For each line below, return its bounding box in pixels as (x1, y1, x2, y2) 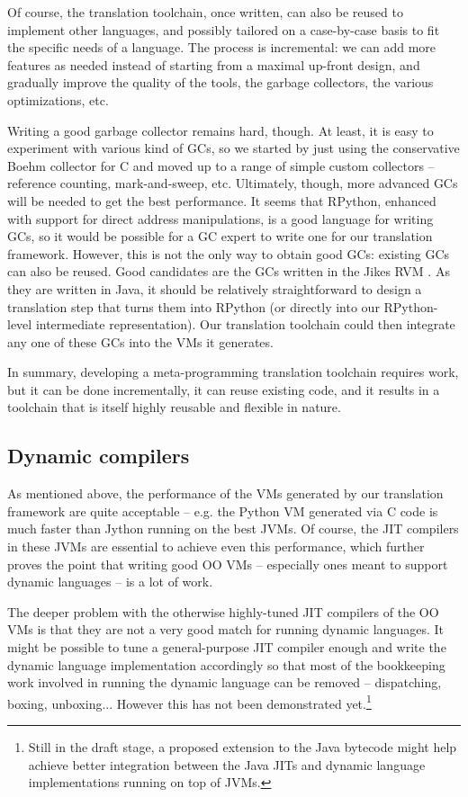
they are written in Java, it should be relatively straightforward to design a (7, 279, 422, 298)
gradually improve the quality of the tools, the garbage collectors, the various (7, 73, 434, 92)
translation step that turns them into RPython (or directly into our (7, 297, 380, 316)
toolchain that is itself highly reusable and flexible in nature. (7, 398, 341, 416)
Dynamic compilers (7, 442, 190, 470)
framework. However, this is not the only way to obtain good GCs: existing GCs (7, 244, 450, 263)
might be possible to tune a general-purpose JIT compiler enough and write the (7, 638, 446, 657)
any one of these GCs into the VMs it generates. (7, 332, 274, 351)
